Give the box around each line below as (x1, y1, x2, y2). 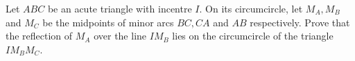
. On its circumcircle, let (199, 1, 303, 15)
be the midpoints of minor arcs (42, 15, 174, 29)
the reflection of (6, 28, 73, 43)
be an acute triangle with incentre (47, 1, 192, 15)
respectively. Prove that (250, 15, 350, 29)
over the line (94, 28, 147, 43)
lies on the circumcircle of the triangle (172, 28, 334, 43)
